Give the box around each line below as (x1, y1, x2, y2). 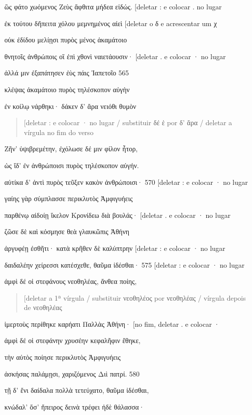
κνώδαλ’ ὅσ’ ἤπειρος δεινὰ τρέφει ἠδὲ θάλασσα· (4, 401, 144, 412)
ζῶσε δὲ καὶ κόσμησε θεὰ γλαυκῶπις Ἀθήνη (4, 226, 130, 237)
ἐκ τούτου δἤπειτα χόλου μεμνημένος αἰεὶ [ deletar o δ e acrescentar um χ (4, 18, 217, 28)
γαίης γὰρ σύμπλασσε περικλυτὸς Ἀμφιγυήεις (4, 193, 133, 204)
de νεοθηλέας (24, 302, 62, 312)
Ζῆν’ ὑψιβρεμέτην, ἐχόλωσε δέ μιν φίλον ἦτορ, (4, 143, 138, 154)
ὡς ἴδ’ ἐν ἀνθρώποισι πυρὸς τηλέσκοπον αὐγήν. (4, 160, 139, 170)
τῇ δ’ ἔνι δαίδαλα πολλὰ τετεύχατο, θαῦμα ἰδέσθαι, (4, 385, 149, 395)
